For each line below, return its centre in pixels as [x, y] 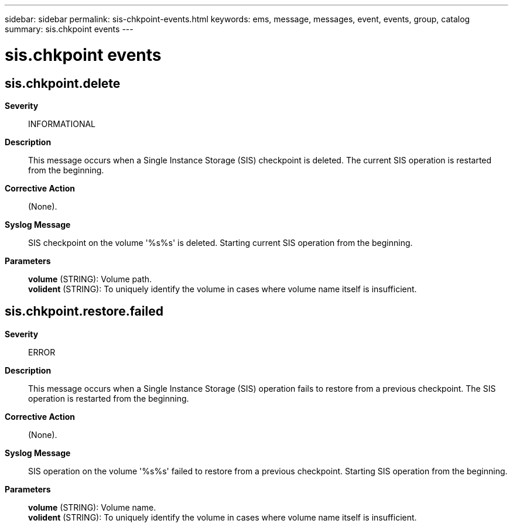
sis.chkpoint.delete [63, 83]
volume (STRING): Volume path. [90, 279]
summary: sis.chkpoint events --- [69, 29]
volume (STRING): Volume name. [92, 507]
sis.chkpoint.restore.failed [84, 312]
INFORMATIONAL [62, 124]
